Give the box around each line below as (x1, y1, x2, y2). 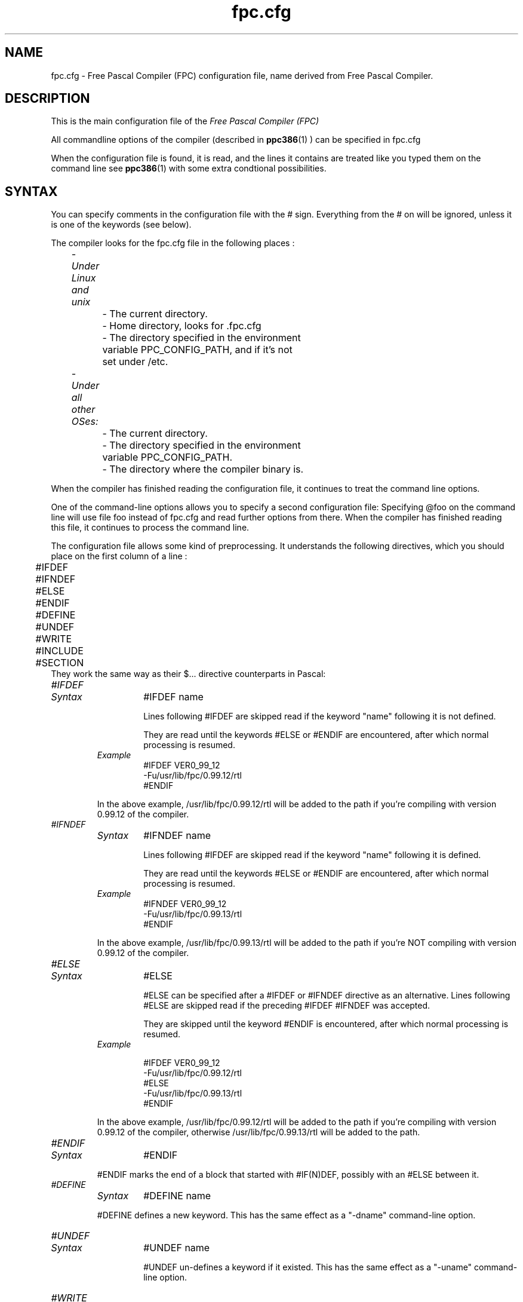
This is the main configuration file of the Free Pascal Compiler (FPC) (51, 116, 319, 127)
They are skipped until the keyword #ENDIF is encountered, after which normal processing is (143, 1019, 509, 1030)
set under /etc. (102, 356, 168, 368)
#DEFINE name (143, 1190, 211, 1202)
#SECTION (35, 657, 84, 669)
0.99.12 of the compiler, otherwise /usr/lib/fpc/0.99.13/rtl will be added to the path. (97, 1127, 420, 1138)
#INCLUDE (35, 645, 84, 657)
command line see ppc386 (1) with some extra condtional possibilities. (51, 163, 327, 174)
